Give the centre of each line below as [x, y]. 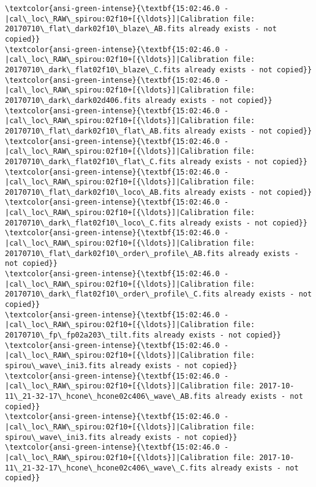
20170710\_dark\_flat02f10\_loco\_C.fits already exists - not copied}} [156, 223]
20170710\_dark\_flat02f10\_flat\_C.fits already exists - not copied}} [156, 161]
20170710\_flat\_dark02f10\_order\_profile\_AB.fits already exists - [152, 253]
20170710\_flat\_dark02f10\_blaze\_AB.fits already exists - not [141, 29]
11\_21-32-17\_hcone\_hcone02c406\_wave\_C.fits [106, 468]
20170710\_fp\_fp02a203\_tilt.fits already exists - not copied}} [143, 335]
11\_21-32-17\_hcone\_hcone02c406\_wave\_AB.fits [108, 396]
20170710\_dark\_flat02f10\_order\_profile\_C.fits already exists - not [159, 294]
